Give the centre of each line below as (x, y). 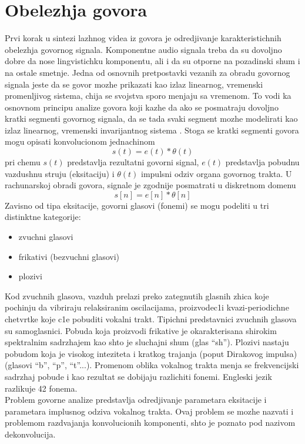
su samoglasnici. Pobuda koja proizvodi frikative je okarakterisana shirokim (141, 330)
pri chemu (23, 162)
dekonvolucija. (30, 434)
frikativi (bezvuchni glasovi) (69, 256)
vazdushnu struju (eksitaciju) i (60, 173)
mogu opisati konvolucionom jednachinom (80, 141)
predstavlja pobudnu (262, 162)
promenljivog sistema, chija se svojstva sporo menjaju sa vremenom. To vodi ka (148, 96)
